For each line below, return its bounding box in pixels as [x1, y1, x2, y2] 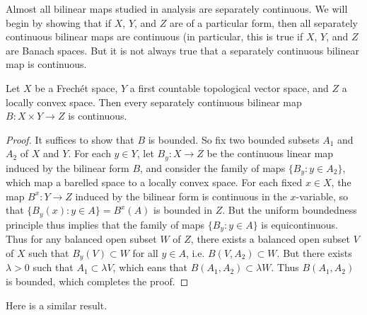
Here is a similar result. [6, 297, 107, 312]
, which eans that [112, 260, 188, 275]
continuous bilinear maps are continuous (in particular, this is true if [6, 29, 303, 44]
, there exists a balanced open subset [190, 231, 350, 246]
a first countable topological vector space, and [129, 80, 329, 95]
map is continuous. [6, 57, 87, 71]
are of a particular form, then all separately [170, 15, 358, 30]
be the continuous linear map [206, 146, 334, 161]
